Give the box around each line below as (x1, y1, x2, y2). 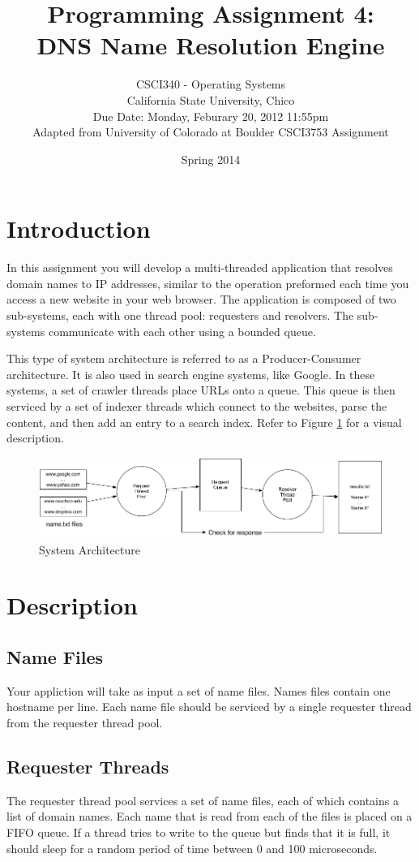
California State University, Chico (126, 91, 295, 108)
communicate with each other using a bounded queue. (48, 322, 316, 339)
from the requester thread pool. (6, 713, 163, 731)
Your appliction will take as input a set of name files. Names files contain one (6, 682, 391, 699)
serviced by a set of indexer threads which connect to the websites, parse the (6, 397, 387, 414)
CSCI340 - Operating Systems (135, 75, 286, 93)
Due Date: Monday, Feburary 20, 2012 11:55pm (92, 107, 329, 124)
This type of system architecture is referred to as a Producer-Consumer (6, 350, 361, 367)
